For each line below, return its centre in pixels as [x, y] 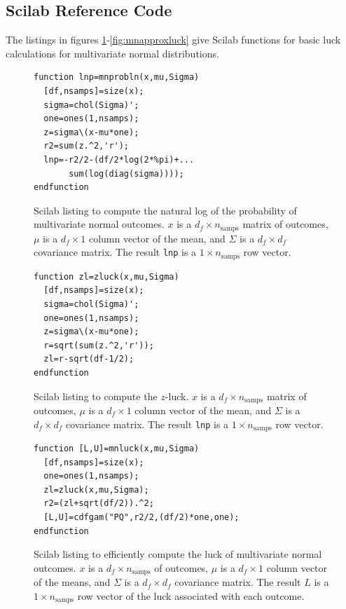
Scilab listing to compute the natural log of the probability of [165, 210]
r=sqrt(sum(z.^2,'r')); [99, 345]
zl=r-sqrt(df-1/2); [89, 359]
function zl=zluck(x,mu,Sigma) [106, 276]
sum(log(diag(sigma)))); [126, 173]
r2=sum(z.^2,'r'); [86, 146]
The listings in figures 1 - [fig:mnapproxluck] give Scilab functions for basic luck [173, 40]
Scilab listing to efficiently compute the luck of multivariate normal [178, 554]
